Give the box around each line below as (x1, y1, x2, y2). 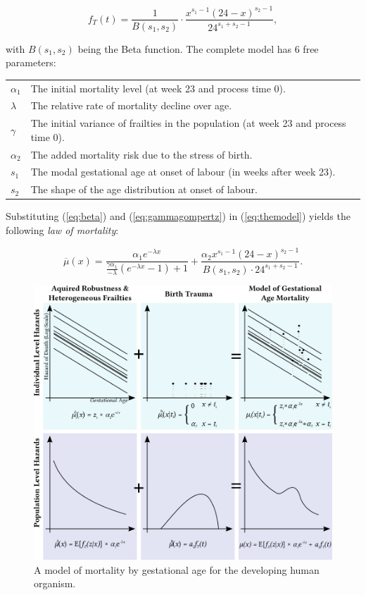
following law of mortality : (6, 223, 119, 237)
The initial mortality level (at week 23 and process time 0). (30, 80, 286, 95)
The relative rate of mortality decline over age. (30, 98, 232, 113)
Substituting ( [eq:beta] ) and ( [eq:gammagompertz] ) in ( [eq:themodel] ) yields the (6, 209, 351, 223)
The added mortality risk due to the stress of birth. (30, 147, 253, 161)
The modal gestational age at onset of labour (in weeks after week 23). (30, 164, 336, 179)
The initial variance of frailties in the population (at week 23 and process (30, 116, 346, 130)
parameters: (6, 55, 56, 70)
